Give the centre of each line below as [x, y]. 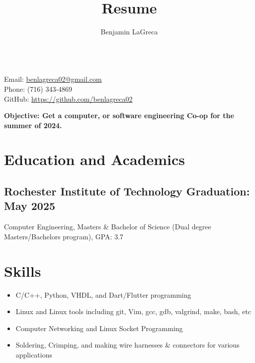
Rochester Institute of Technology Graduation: [127, 191]
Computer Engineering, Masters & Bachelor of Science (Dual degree [108, 227]
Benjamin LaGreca [129, 32]
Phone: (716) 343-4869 [38, 89]
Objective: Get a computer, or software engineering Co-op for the [119, 115]
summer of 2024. [33, 125]
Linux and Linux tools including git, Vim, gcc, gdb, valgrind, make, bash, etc [133, 311]
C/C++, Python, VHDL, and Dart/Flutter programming [103, 294]
